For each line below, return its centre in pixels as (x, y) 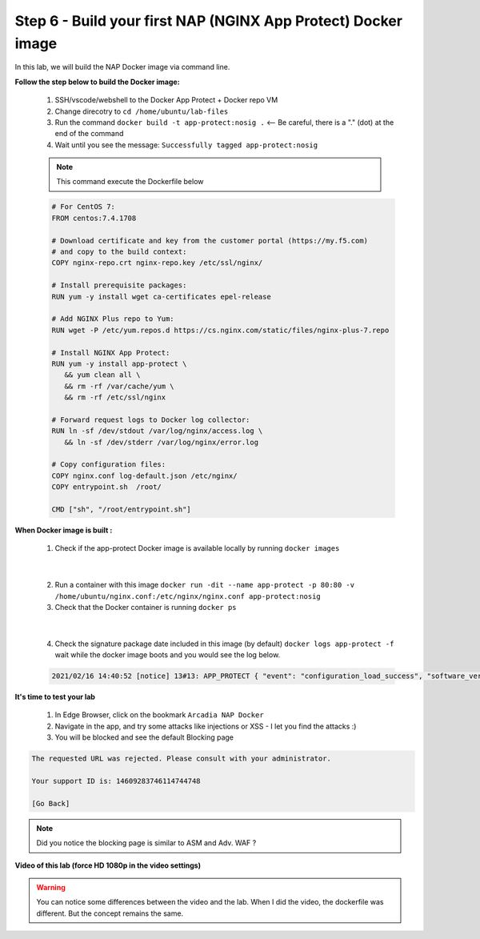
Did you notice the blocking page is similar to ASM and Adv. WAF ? (146, 843)
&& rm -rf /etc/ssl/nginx (115, 397)
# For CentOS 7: (84, 207)
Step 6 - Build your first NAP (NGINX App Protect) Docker (209, 21)
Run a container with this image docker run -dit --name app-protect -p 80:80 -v (205, 585)
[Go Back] (51, 803)
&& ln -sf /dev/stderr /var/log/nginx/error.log (162, 442)
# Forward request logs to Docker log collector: (151, 419)
